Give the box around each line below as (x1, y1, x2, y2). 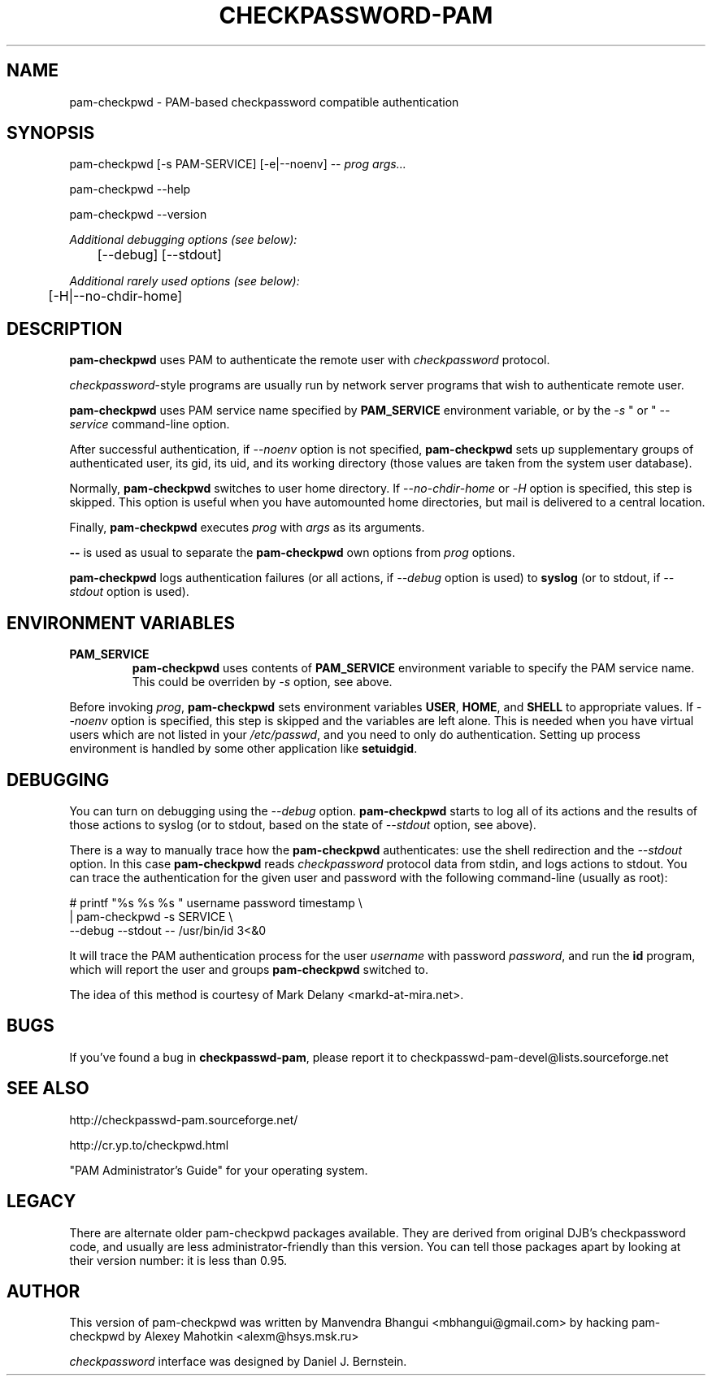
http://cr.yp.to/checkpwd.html (69, 1137, 229, 1152)
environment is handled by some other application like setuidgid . (69, 741, 418, 756)
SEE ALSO (7, 1078, 89, 1099)
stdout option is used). (69, 585, 189, 599)
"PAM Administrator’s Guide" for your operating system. (69, 1163, 368, 1177)
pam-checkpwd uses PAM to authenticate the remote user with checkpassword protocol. (69, 353, 550, 367)
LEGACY (7, 1191, 76, 1212)
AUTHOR (7, 1280, 80, 1302)
